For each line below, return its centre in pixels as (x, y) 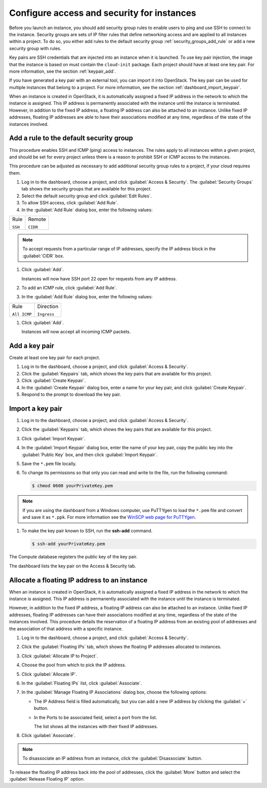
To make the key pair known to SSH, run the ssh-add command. (87, 531)
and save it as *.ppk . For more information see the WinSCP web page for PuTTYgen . (109, 517)
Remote (37, 219)
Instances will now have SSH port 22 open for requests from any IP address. (99, 278)
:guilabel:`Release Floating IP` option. (47, 779)
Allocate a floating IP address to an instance (78, 580)
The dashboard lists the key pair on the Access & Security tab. (73, 566)
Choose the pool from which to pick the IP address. (74, 665)
